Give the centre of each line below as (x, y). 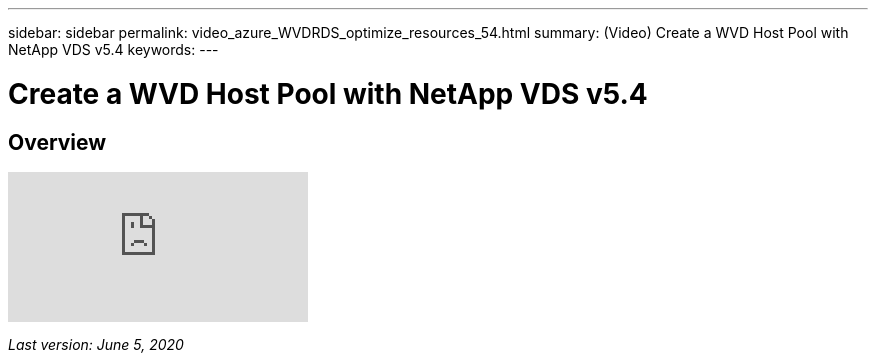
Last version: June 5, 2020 (96, 344)
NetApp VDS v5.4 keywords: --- (113, 49)
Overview (57, 142)
